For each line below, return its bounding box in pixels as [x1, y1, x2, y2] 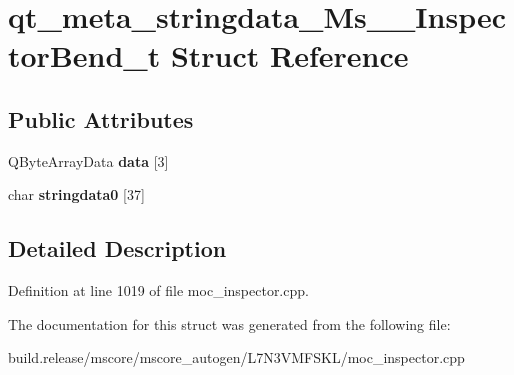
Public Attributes [8, 103, 194, 134]
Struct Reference [170, 35, 409, 76]
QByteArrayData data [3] [8, 150, 169, 171]
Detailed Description [8, 233, 227, 264]
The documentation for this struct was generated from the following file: [8, 313, 451, 334]
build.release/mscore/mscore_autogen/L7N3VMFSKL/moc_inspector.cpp [8, 347, 465, 368]
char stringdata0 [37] [8, 184, 145, 205]
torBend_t [8, 35, 161, 76]
